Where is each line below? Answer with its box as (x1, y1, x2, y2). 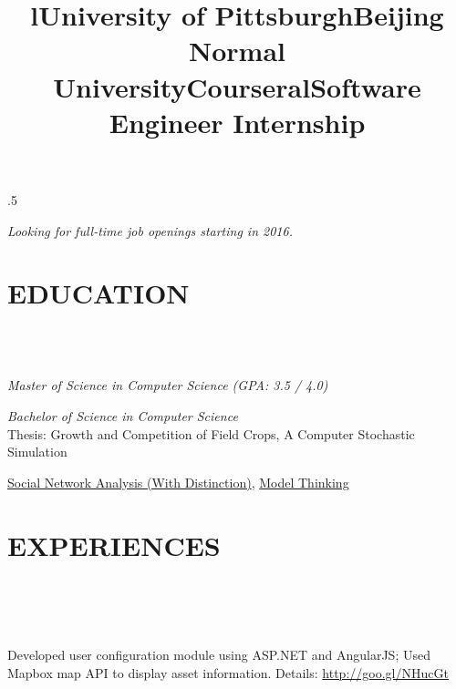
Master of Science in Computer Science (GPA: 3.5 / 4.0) (7, 375, 328, 395)
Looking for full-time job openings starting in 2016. (7, 221, 293, 240)
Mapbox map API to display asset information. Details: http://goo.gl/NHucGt (7, 663, 449, 682)
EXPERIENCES (7, 526, 221, 563)
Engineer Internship (109, 103, 366, 140)
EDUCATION (7, 274, 190, 312)
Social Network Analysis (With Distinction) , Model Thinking (7, 472, 349, 491)
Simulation (7, 442, 67, 461)
